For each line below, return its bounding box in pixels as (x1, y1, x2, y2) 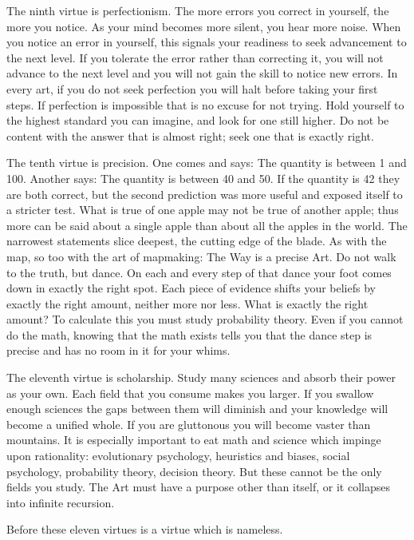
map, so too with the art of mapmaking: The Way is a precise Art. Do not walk (6, 248, 396, 264)
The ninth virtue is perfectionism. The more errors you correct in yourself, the (6, 2, 389, 18)
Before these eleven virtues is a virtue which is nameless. (6, 521, 283, 538)
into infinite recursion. (6, 494, 115, 510)
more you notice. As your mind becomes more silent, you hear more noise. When (6, 18, 401, 34)
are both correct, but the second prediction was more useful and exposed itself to (6, 185, 403, 202)
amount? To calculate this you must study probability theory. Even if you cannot (6, 311, 404, 328)
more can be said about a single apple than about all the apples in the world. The (6, 216, 408, 233)
